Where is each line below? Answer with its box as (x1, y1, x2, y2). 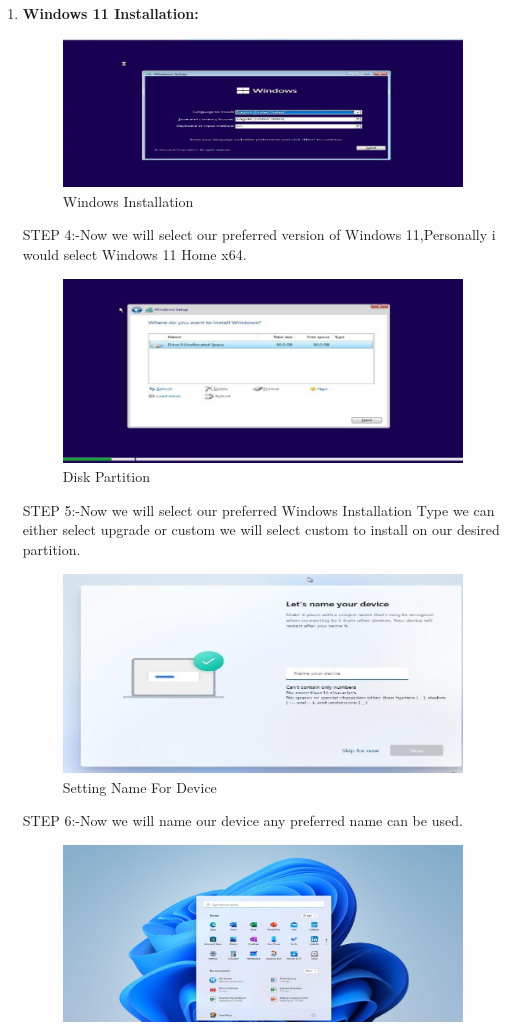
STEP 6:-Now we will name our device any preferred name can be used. (22, 810, 463, 831)
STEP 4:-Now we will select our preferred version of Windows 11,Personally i (22, 224, 496, 245)
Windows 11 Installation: (22, 3, 199, 23)
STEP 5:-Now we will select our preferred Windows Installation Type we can (22, 499, 495, 520)
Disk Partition (62, 466, 151, 487)
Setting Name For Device (62, 776, 217, 797)
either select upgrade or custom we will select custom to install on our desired (22, 519, 500, 540)
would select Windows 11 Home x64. (22, 244, 247, 264)
